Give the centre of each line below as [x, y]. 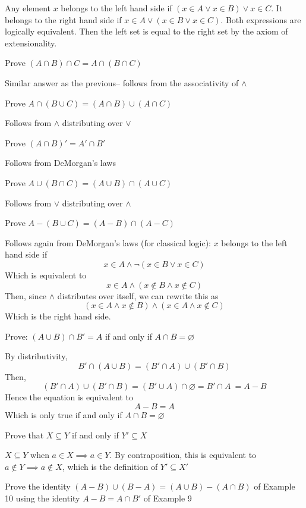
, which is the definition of [110, 466]
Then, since [26, 295]
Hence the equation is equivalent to [69, 397]
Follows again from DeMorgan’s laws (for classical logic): [108, 242]
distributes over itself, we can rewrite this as [138, 295]
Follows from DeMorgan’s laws [60, 163]
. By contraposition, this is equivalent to [183, 455]
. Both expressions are [261, 19]
